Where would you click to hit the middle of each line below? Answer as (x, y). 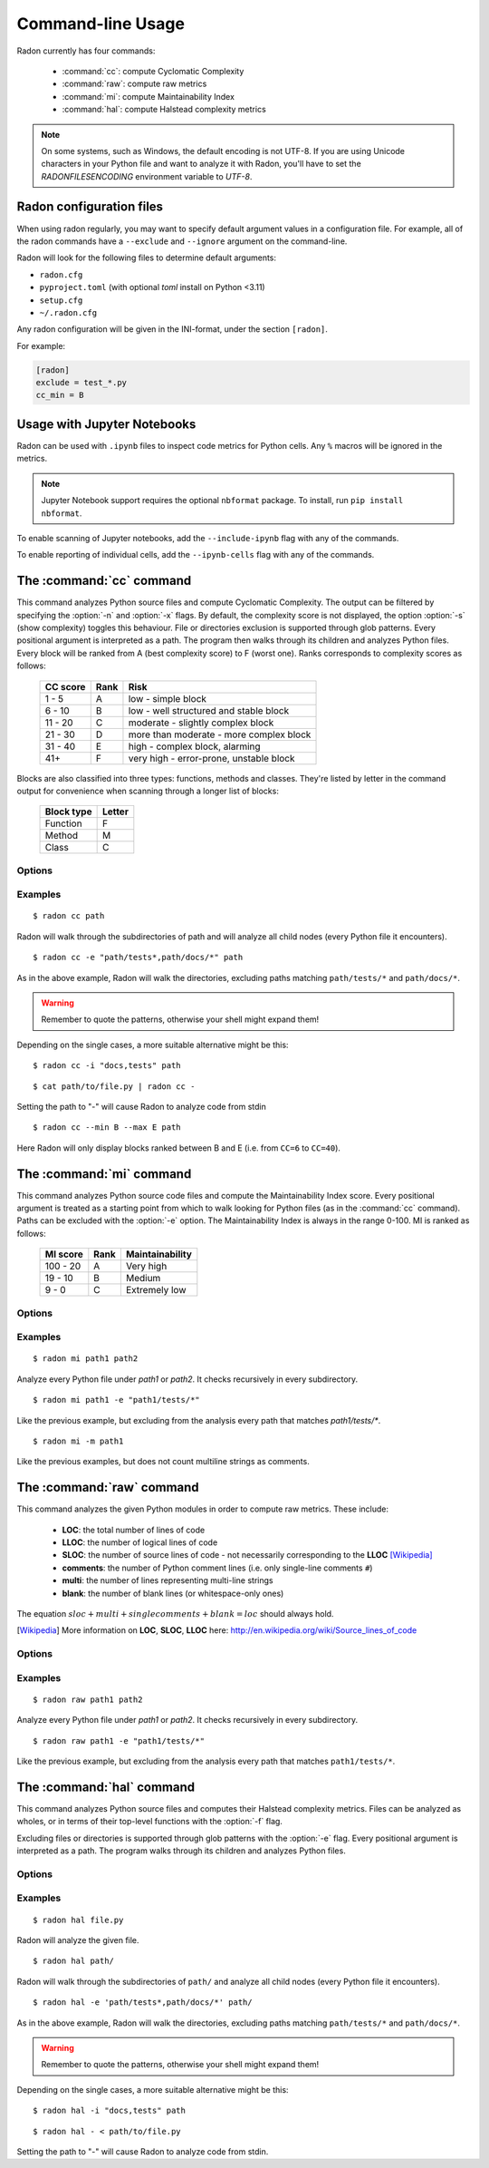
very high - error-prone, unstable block (211, 758)
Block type (68, 812)
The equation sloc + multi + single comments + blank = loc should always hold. (175, 1613)
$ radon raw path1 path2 (88, 1699)
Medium (143, 1278)
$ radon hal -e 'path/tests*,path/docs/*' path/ (143, 2003)
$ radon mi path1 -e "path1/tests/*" (117, 1400)
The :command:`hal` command (106, 1787)
